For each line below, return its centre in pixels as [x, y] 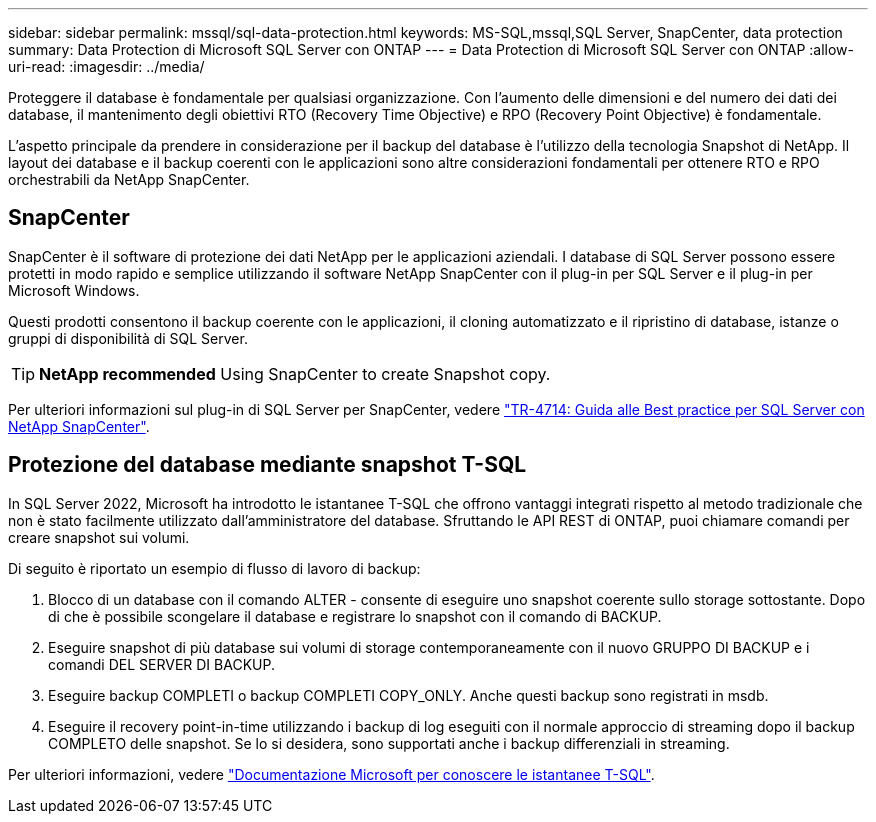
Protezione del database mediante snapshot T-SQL [267, 465]
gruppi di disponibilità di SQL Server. [128, 338]
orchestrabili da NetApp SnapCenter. [129, 179]
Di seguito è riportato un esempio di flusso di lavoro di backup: [214, 568]
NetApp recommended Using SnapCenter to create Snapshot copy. [295, 373]
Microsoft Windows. [74, 290]
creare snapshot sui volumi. [99, 537]
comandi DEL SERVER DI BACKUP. [161, 664]
